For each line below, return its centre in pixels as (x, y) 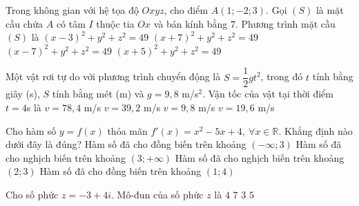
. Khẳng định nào (316, 130)
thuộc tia (115, 23)
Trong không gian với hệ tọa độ (72, 10)
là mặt (330, 10)
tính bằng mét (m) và (98, 94)
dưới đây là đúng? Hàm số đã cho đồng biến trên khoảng (126, 144)
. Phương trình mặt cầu (285, 23)
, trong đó (282, 76)
